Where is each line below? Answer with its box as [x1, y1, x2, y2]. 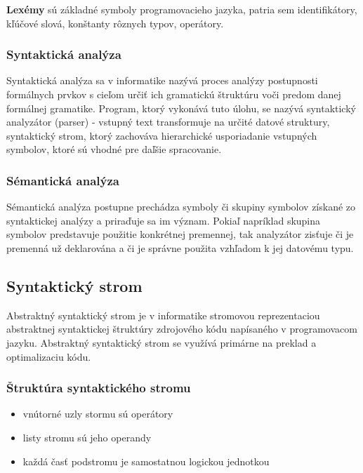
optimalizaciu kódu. [6, 349, 91, 364]
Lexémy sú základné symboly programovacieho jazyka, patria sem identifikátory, [6, 2, 357, 16]
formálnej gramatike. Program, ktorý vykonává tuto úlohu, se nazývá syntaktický [6, 100, 356, 115]
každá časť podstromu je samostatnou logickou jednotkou [22, 453, 270, 468]
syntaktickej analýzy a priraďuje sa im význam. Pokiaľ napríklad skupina [6, 213, 321, 227]
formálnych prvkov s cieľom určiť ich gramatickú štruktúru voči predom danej [6, 87, 341, 101]
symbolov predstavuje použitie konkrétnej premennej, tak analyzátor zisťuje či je [6, 227, 354, 241]
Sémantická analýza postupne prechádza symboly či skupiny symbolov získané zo [6, 199, 356, 214]
